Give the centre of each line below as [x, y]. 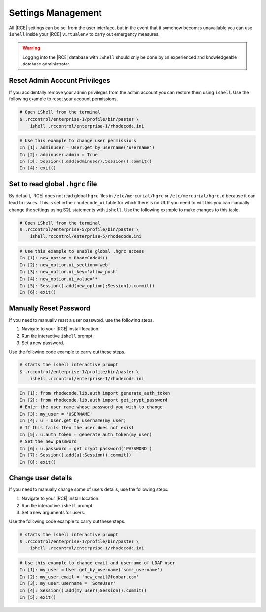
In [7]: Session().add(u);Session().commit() [75, 455]
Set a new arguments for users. [53, 513]
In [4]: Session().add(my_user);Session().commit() [83, 590]
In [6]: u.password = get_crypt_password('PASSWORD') [86, 448]
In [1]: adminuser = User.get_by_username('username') [87, 147]
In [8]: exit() [38, 462]
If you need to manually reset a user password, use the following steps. [82, 320]
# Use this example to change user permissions [78, 141]
